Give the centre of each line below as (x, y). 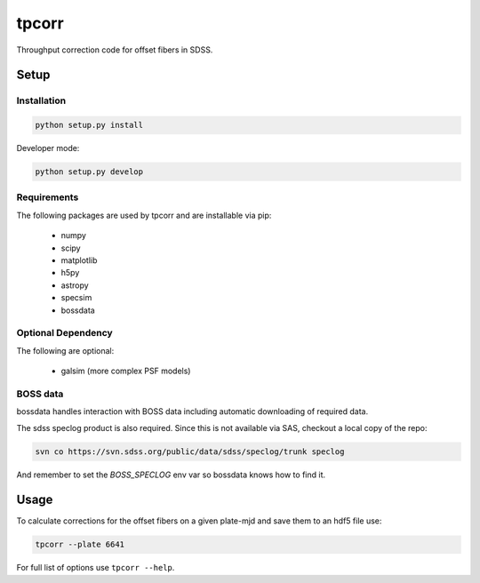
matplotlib (79, 260)
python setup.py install (89, 125)
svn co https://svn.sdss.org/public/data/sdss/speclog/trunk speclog (190, 451)
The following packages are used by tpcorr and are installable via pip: (144, 215)
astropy (75, 285)
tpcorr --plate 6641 (80, 545)
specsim (76, 298)
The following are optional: (65, 350)
